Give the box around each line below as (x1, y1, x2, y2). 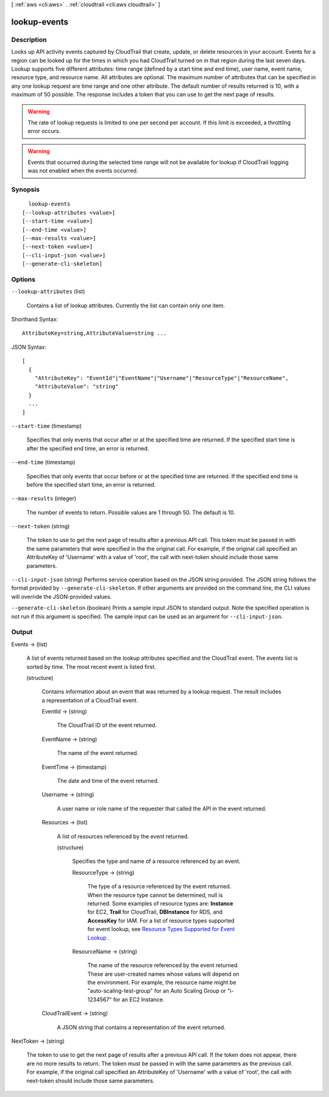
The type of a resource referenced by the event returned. (87, 883, 232, 890)
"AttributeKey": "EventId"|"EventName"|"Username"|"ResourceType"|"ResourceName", (34, 375, 289, 382)
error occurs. (27, 127, 61, 135)
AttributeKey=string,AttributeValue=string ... (22, 330, 167, 337)
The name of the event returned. (57, 749, 139, 757)
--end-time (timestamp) (11, 459, 76, 466)
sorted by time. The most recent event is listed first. (26, 663, 157, 670)
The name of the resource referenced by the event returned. (87, 962, 239, 969)
